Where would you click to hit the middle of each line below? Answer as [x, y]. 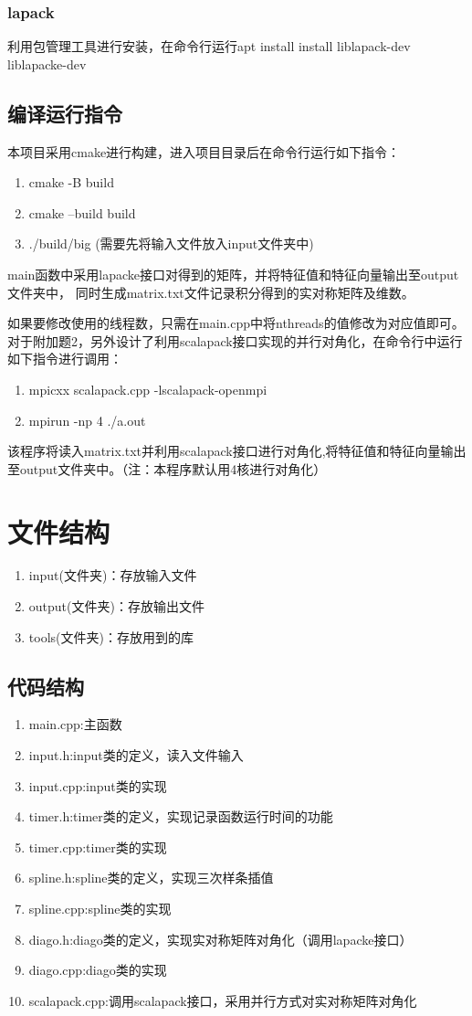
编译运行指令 [65, 113]
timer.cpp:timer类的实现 [98, 847]
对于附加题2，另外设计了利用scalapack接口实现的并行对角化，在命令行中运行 [235, 340]
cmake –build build [82, 212]
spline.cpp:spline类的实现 [100, 908]
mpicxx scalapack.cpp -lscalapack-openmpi [148, 389]
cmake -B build [71, 182]
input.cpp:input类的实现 [98, 785]
